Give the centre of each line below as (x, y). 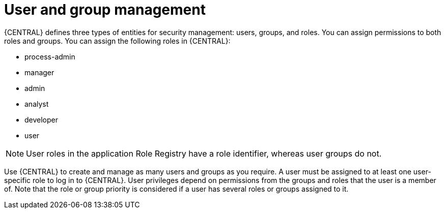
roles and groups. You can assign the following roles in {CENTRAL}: (117, 41)
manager (39, 72)
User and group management (105, 10)
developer (41, 119)
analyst (37, 104)
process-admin (50, 56)
